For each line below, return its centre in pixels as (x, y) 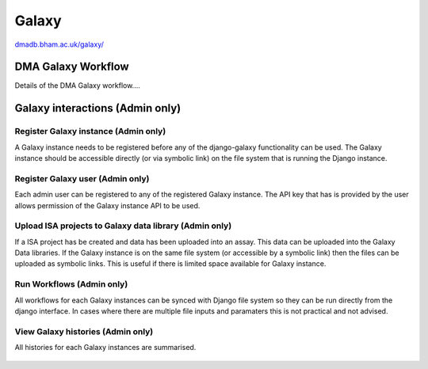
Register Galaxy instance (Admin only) (90, 131)
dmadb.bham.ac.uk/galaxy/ (59, 44)
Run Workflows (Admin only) (71, 284)
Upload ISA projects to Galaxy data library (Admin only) (123, 226)
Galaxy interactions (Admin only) (98, 108)
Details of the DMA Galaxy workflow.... (77, 86)
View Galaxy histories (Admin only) (84, 331)
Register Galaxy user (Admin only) (82, 178)
